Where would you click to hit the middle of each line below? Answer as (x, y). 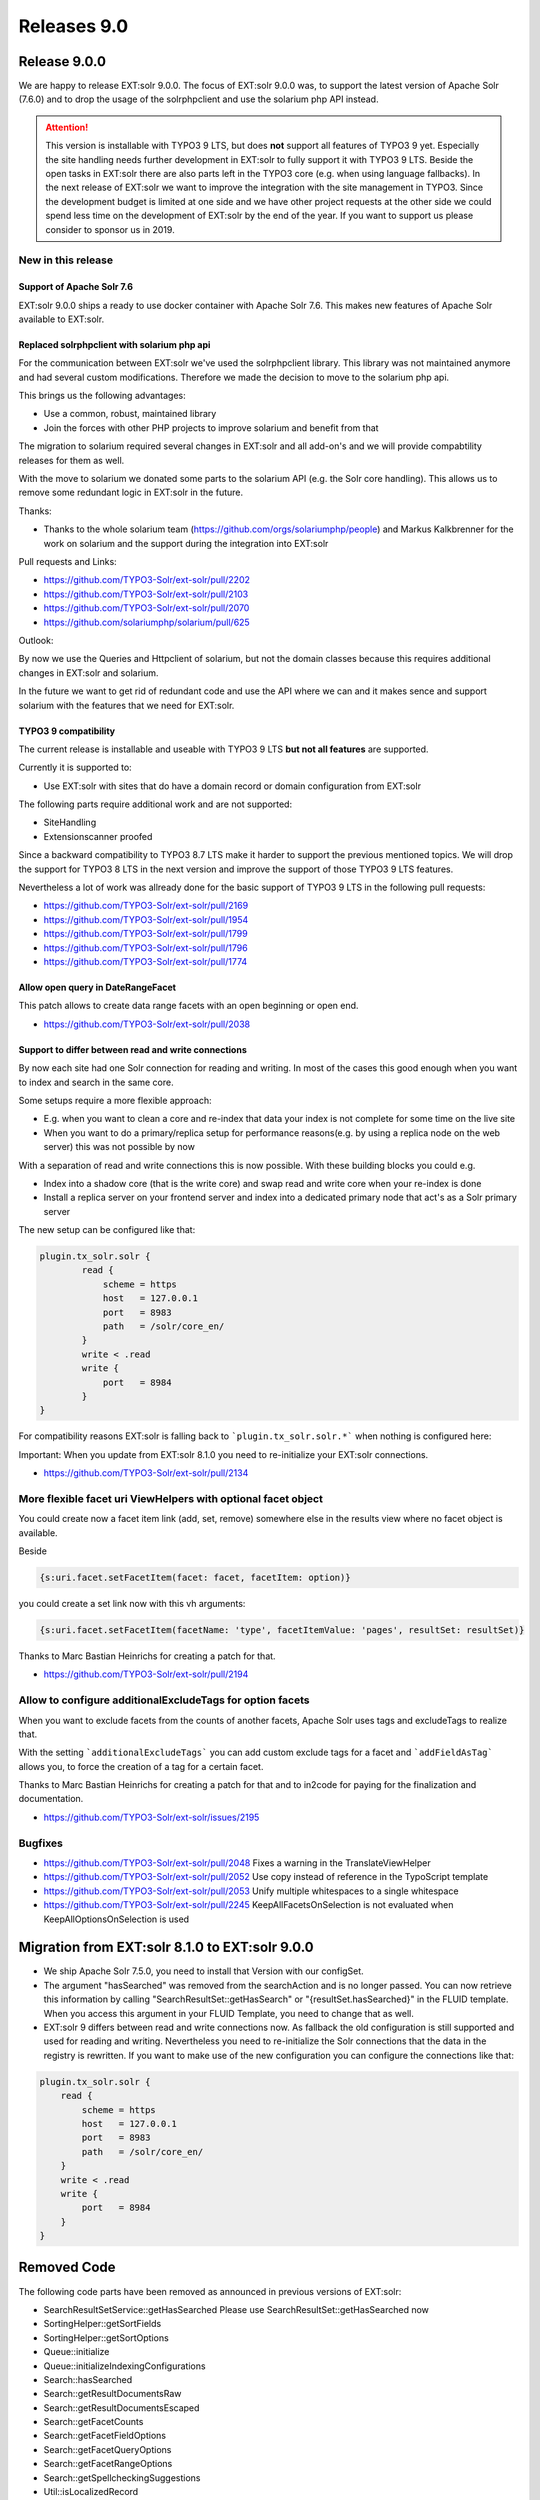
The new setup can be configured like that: (107, 1230)
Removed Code (67, 2267)
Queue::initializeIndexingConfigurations (124, 2366)
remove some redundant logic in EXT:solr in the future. (131, 492)
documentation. (51, 1799)
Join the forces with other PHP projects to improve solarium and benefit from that (211, 427)
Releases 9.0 (73, 26)
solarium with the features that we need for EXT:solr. (126, 705)
